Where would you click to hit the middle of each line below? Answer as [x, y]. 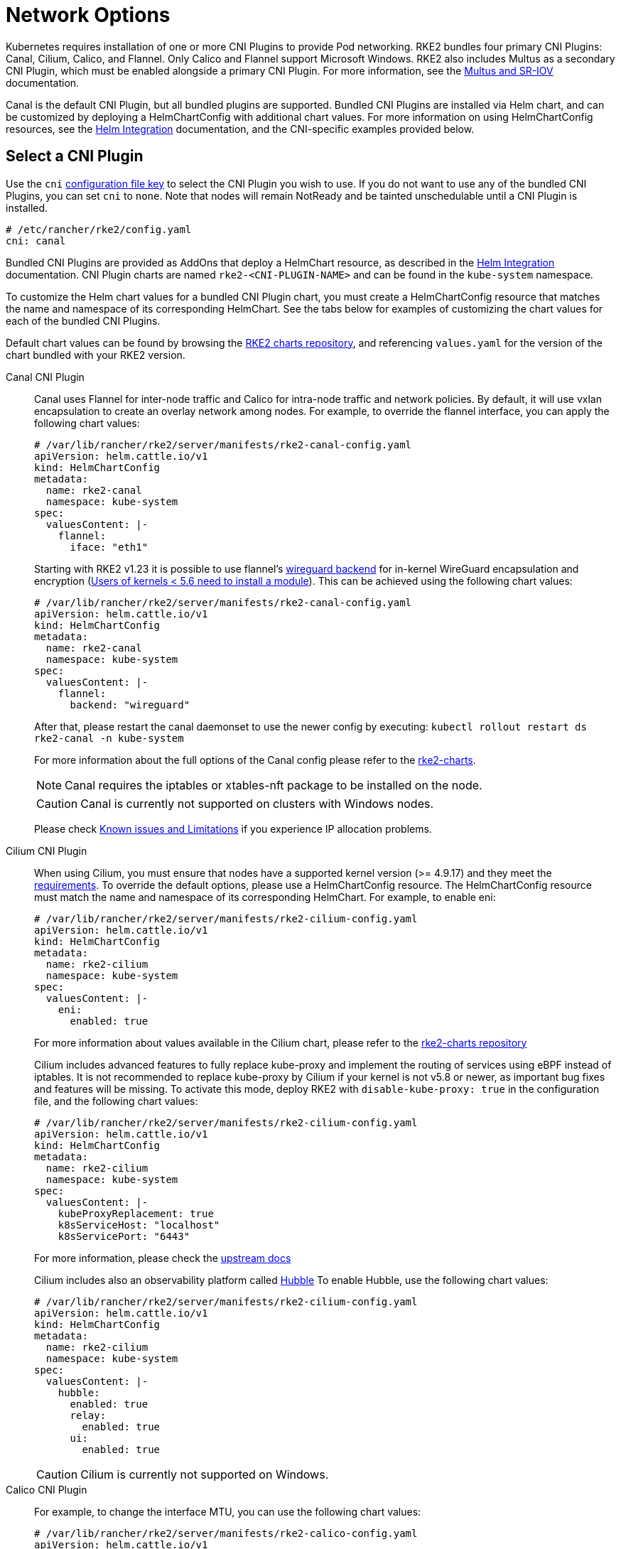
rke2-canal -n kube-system [109, 738]
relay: [88, 1415]
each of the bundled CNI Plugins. [83, 320]
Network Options [88, 15]
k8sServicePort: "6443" [124, 1236]
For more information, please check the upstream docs [163, 1258]
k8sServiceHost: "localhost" [139, 1225]
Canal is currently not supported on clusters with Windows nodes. [257, 803]
